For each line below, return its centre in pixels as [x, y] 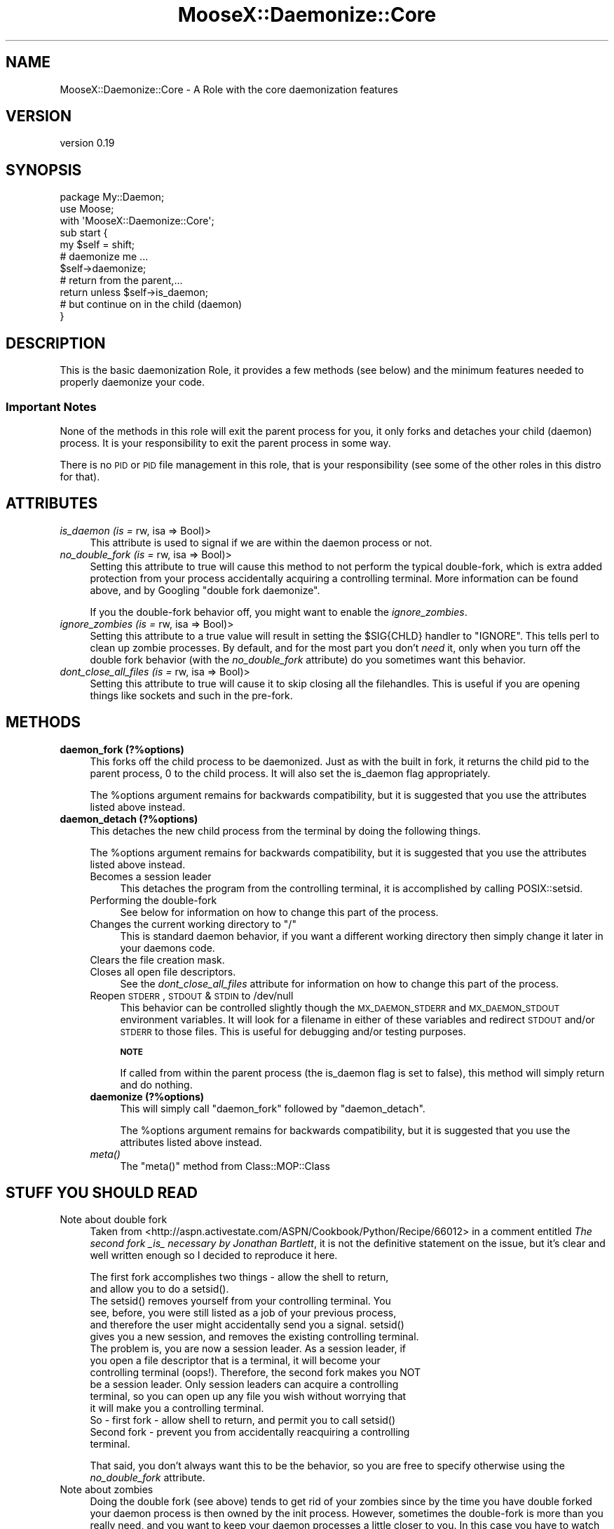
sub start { [84, 233]
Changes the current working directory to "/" [193, 924]
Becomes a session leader [151, 876]
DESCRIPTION [56, 343]
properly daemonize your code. [132, 382]
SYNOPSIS [44, 170]
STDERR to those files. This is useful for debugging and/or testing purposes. [293, 1031]
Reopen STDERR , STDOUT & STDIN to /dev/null [192, 995]
